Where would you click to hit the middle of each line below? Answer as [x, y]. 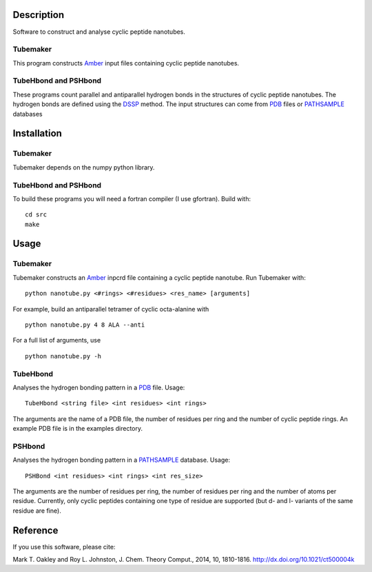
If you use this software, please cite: [64, 547]
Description [39, 15]
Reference [35, 530]
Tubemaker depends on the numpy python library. [84, 167]
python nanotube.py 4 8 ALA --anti [85, 325]
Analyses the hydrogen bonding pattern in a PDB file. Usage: [99, 387]
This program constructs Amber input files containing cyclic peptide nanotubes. [126, 63]
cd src [36, 215]
